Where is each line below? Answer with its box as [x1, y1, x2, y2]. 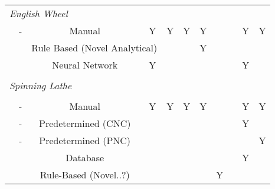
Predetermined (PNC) [39, 133, 131, 147]
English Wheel [9, 6, 68, 20]
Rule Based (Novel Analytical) [31, 41, 158, 54]
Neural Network [52, 58, 118, 71]
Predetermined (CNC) [39, 116, 131, 130]
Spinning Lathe [9, 79, 72, 92]
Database [66, 151, 104, 164]
